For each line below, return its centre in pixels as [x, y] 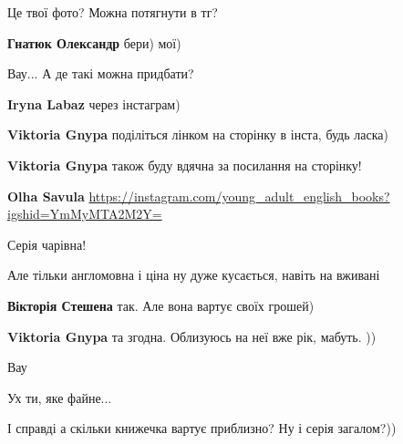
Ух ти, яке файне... [60, 397]
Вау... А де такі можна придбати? [101, 73]
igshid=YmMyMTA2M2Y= [85, 214]
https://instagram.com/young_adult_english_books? [239, 196]
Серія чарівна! [47, 244]
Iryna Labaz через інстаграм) [94, 103]
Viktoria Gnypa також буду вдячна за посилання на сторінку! [185, 165]
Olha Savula [46, 196]
